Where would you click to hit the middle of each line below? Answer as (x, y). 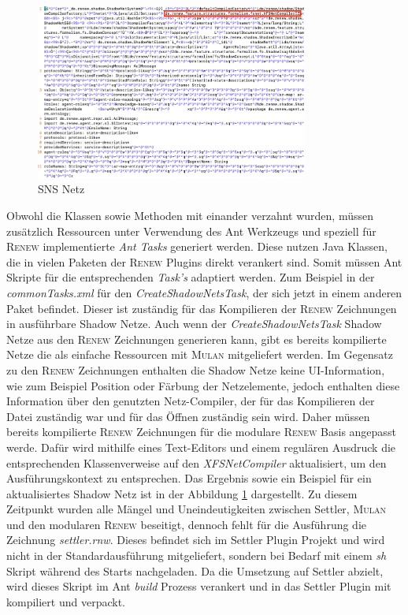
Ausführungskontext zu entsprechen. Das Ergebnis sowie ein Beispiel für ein (189, 478)
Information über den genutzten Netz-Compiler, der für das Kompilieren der (191, 401)
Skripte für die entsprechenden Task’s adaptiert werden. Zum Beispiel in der (191, 277)
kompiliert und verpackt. (66, 601)
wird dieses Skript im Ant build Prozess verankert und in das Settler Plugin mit (199, 586)
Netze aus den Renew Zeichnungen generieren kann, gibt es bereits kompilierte (197, 339)
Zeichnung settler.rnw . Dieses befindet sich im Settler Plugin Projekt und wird (196, 540)
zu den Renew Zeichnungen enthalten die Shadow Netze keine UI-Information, (196, 369)
